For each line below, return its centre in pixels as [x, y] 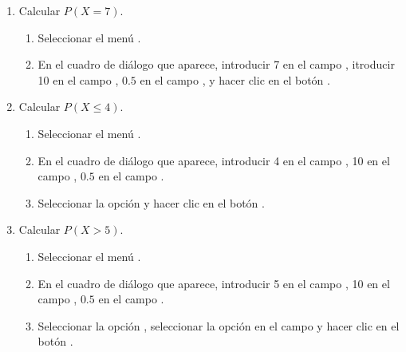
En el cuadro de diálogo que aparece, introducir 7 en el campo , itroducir [216, 64]
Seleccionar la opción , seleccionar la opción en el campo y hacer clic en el [219, 325]
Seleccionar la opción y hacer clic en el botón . [151, 202]
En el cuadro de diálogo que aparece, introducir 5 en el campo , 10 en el [214, 283]
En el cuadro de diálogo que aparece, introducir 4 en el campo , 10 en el [214, 160]
